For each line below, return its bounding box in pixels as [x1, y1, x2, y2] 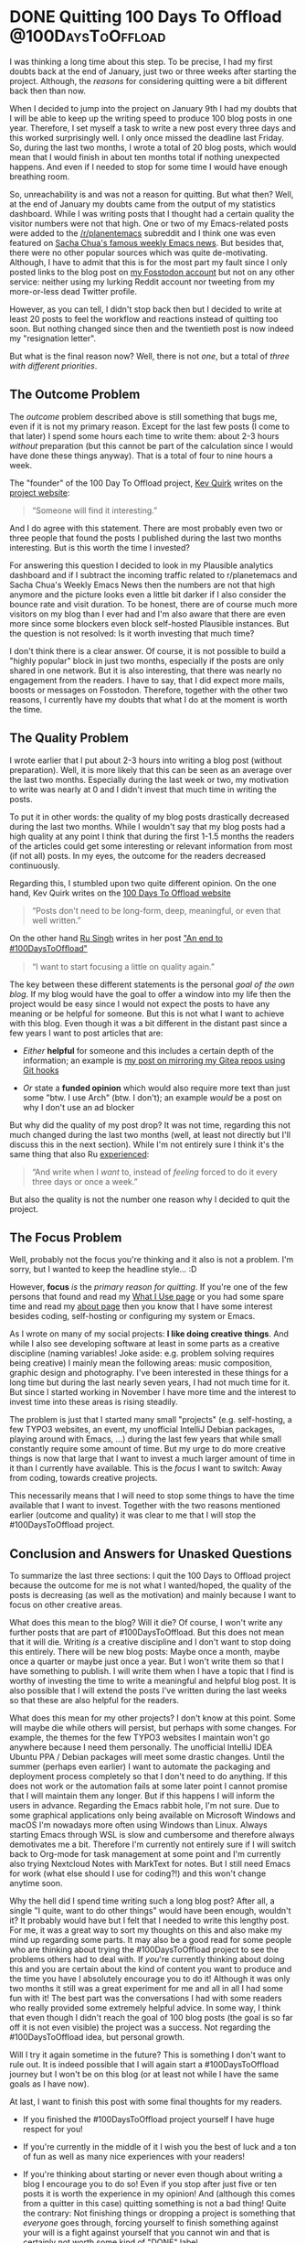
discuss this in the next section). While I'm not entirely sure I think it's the [9, 1139, 285, 1150]
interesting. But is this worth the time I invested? [9, 542, 190, 553]
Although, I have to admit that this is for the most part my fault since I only [9, 256, 288, 267]
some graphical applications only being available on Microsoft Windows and [9, 1809, 296, 1821]
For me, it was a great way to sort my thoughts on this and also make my [9, 1925, 283, 1936]
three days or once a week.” [31, 1175, 139, 1186]
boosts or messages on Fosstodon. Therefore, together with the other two [9, 684, 289, 695]
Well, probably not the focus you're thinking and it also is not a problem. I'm [9, 1254, 294, 1265]
